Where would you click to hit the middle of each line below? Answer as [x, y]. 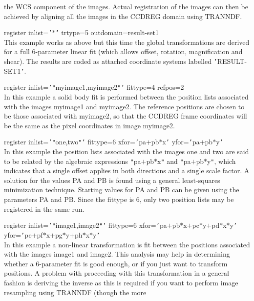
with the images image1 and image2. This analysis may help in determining [117, 254]
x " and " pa [174, 161]
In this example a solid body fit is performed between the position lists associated [126, 97]
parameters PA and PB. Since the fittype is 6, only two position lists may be [119, 199]
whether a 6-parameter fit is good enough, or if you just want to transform [116, 263]
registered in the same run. [44, 209]
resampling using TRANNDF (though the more [75, 292]
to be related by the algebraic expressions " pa [73, 161]
